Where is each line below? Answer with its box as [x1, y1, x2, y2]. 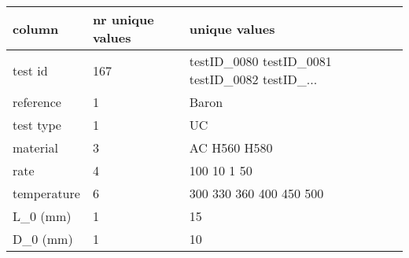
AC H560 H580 [189, 138, 273, 157]
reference [13, 93, 61, 111]
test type [13, 116, 61, 134]
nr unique [92, 10, 154, 28]
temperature [13, 184, 80, 202]
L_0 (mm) [13, 207, 72, 225]
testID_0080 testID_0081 [189, 52, 332, 70]
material [13, 138, 58, 157]
